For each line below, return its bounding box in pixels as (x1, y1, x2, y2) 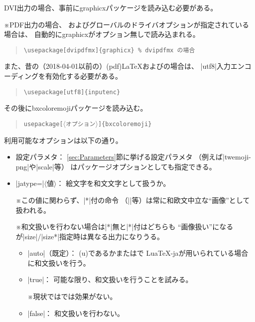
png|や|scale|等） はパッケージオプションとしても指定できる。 (15, 161, 216, 171)
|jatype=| (15, 178, 44, 188)
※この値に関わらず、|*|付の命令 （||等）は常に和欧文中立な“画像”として (15, 194, 250, 205)
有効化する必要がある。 (45, 71, 123, 81)
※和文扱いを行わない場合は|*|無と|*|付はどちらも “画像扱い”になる (15, 221, 234, 232)
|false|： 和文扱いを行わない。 (27, 308, 124, 318)
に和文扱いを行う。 (27, 257, 90, 268)
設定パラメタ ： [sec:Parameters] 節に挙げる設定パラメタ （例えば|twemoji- (15, 152, 251, 162)
